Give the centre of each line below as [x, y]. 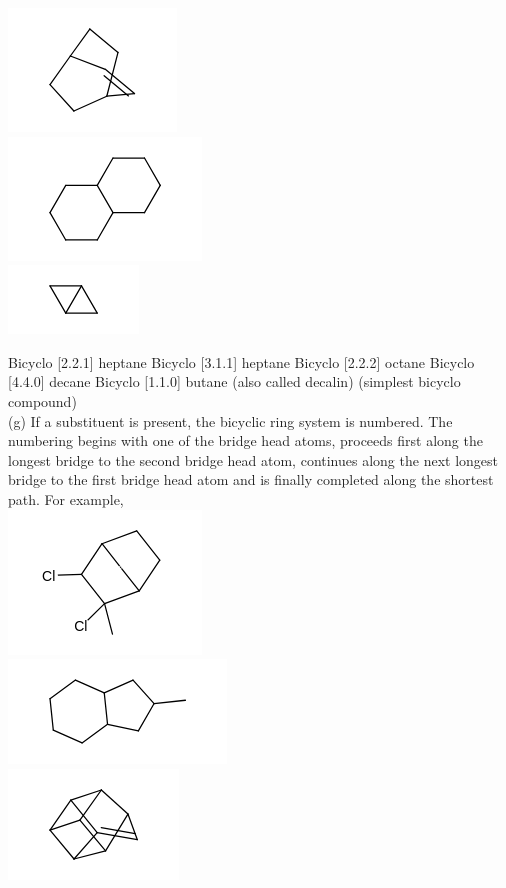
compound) [42, 400]
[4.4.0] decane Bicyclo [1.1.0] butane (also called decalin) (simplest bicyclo [234, 381]
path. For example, [66, 498]
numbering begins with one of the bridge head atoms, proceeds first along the [245, 440]
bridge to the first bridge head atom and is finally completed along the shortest [251, 479]
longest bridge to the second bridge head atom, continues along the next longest [253, 459]
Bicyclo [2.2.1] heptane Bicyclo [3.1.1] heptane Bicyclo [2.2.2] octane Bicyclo [241, 361]
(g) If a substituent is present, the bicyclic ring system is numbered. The [230, 420]
